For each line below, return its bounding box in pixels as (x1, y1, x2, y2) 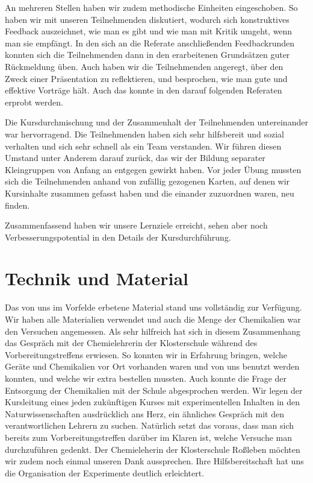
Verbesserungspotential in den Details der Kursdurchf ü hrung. (5, 230, 231, 243)
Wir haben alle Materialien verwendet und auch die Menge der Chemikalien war (5, 313, 301, 325)
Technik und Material (5, 266, 189, 291)
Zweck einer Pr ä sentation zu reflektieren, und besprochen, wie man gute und (5, 72, 288, 84)
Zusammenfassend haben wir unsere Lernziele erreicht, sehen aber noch (5, 219, 268, 232)
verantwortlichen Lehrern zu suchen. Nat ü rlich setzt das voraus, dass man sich (5, 419, 294, 432)
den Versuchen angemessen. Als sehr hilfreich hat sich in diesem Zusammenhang (5, 324, 301, 337)
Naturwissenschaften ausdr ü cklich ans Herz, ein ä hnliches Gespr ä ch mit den (5, 407, 284, 420)
